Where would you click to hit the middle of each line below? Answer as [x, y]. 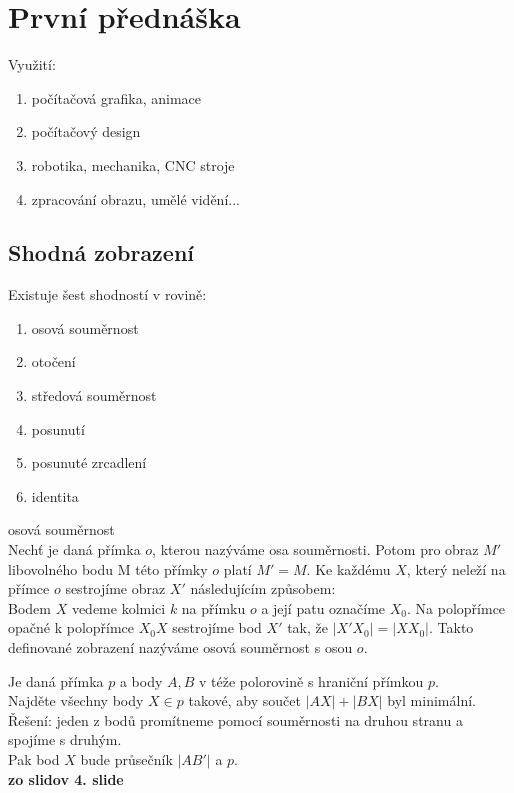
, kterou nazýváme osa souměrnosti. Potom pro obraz [315, 549]
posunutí [58, 428]
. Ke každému [348, 568]
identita [55, 495]
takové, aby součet [244, 700]
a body [141, 680]
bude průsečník [126, 758]
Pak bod [34, 758]
